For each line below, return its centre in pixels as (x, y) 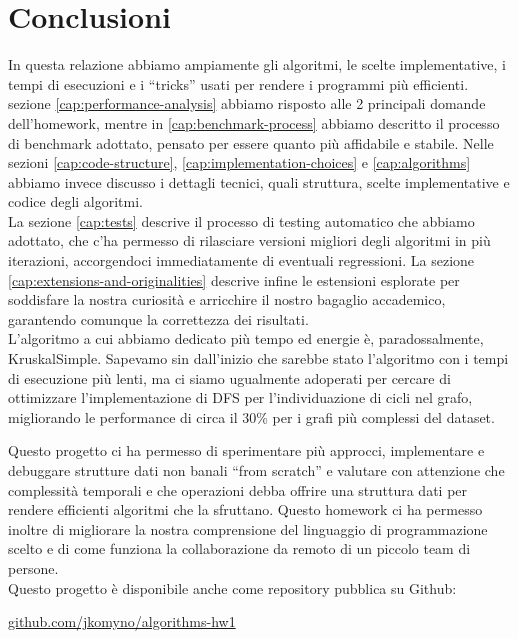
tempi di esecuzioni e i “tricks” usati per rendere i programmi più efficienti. (238, 83)
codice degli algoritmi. (75, 201)
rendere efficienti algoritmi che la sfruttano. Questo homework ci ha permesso (245, 509)
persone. (33, 567)
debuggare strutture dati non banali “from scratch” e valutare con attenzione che (256, 470)
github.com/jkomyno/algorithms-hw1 (122, 621)
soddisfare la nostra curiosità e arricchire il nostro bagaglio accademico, (227, 299)
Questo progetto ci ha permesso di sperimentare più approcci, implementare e (246, 450)
